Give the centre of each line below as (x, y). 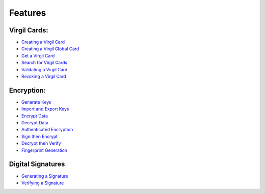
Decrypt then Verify (41, 143)
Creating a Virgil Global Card (50, 49)
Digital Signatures (37, 164)
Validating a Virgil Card (44, 69)
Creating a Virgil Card (43, 42)
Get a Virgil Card (38, 55)
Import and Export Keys (45, 109)
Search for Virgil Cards (44, 63)
